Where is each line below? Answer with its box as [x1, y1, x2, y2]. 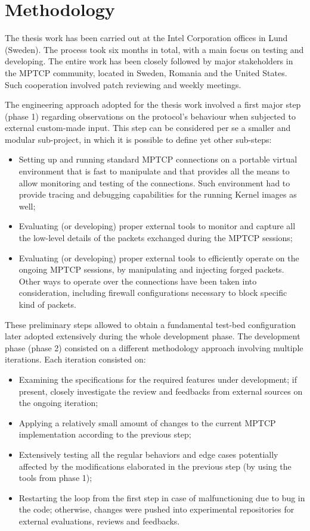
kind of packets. [18, 298, 76, 310]
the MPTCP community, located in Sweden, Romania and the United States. [5, 66, 287, 79]
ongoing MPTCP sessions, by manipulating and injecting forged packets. [18, 263, 284, 276]
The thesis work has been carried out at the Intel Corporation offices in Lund [5, 32, 288, 44]
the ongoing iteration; [18, 396, 98, 409]
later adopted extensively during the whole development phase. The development [5, 330, 300, 342]
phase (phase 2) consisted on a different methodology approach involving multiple [5, 341, 303, 354]
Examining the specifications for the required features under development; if [18, 373, 297, 385]
